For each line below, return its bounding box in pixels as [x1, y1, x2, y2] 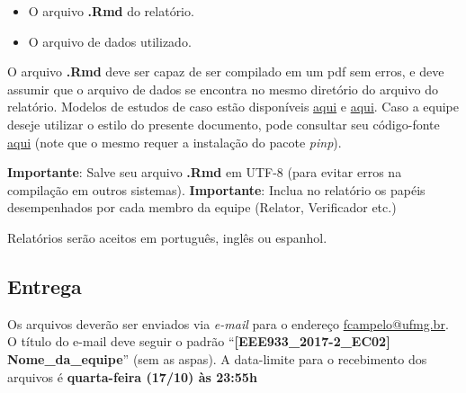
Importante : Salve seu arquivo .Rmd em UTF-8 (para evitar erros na [7, 163, 402, 182]
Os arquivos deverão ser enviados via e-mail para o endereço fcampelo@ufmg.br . [7, 314, 449, 333]
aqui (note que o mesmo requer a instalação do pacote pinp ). [7, 132, 342, 151]
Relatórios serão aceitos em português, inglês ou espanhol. [7, 228, 327, 246]
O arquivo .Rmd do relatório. [28, 2, 194, 20]
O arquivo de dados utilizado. [28, 31, 192, 50]
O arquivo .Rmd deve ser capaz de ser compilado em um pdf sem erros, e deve [7, 62, 444, 81]
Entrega [7, 272, 82, 299]
